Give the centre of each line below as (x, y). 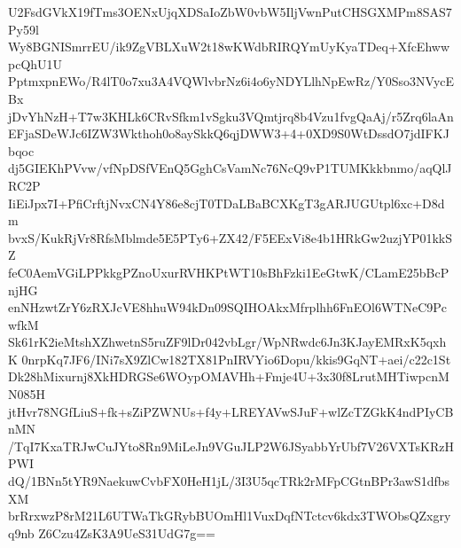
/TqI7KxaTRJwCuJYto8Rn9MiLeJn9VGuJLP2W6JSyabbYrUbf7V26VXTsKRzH (231, 446)
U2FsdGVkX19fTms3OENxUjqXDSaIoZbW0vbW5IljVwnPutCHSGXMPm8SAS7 (230, 12)
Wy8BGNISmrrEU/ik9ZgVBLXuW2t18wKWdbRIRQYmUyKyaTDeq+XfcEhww (229, 47)
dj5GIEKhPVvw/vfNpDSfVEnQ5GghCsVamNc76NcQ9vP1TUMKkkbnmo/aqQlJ (230, 168)
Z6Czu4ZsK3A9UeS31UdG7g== (127, 532)
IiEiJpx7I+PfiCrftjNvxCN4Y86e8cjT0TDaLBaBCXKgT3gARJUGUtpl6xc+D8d (227, 203)
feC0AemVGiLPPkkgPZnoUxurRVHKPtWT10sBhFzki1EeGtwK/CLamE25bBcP (229, 272)
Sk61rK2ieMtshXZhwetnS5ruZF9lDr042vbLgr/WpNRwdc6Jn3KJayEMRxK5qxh (227, 342)
